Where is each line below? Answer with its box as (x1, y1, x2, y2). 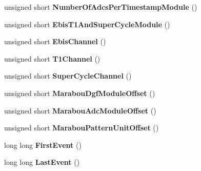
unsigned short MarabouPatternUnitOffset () (4, 122, 159, 133)
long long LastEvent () (4, 157, 80, 167)
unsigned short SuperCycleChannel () (4, 70, 132, 81)
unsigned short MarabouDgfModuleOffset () (4, 87, 155, 98)
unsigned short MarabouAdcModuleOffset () (4, 105, 156, 116)
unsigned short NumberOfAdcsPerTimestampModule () (4, 2, 197, 12)
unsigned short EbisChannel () (4, 36, 106, 47)
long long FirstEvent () (4, 139, 82, 150)
